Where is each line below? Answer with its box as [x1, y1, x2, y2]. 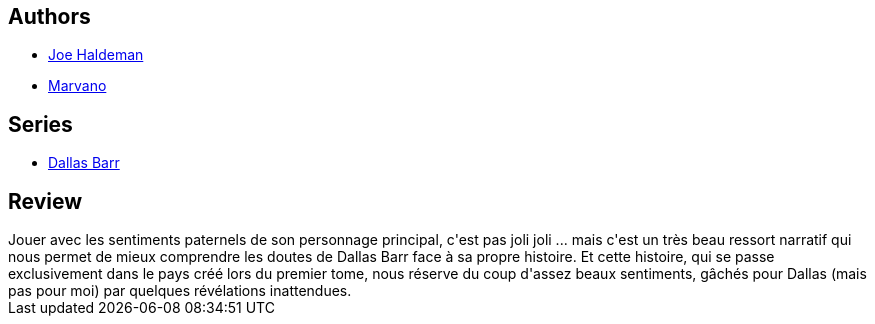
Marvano [48, 77, 107, 95]
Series [8, 111, 73, 137]
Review [8, 188, 83, 214]
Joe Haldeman [48, 46, 144, 64]
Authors [8, 4, 91, 29]
